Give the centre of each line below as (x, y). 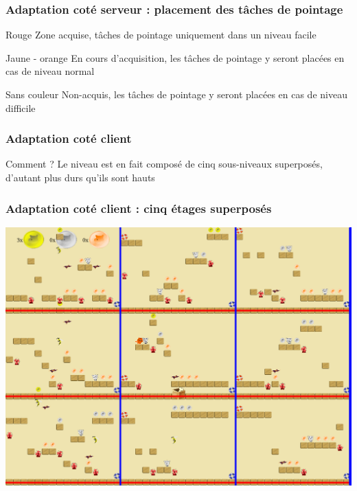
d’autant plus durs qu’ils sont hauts (80, 177)
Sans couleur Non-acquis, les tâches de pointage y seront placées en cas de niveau (176, 94)
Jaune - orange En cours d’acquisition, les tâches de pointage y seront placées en (175, 57)
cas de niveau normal (50, 71)
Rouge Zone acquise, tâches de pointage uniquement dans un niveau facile (161, 35)
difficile (21, 107)
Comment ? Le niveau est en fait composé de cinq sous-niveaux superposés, (164, 164)
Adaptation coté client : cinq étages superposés (139, 208)
